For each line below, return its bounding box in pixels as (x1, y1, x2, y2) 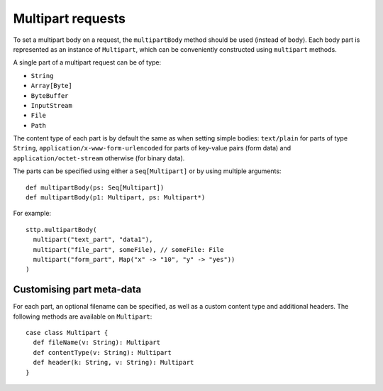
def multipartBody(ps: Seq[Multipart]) (26, 183, 165, 192)
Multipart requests (13, 11, 126, 26)
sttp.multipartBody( (26, 226, 97, 233)
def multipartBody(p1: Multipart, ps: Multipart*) (26, 194, 206, 202)
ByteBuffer (30, 92, 69, 99)
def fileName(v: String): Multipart (33, 338, 161, 347)
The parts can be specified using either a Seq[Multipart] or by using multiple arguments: (13, 167, 282, 175)
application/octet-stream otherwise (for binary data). (13, 153, 185, 163)
